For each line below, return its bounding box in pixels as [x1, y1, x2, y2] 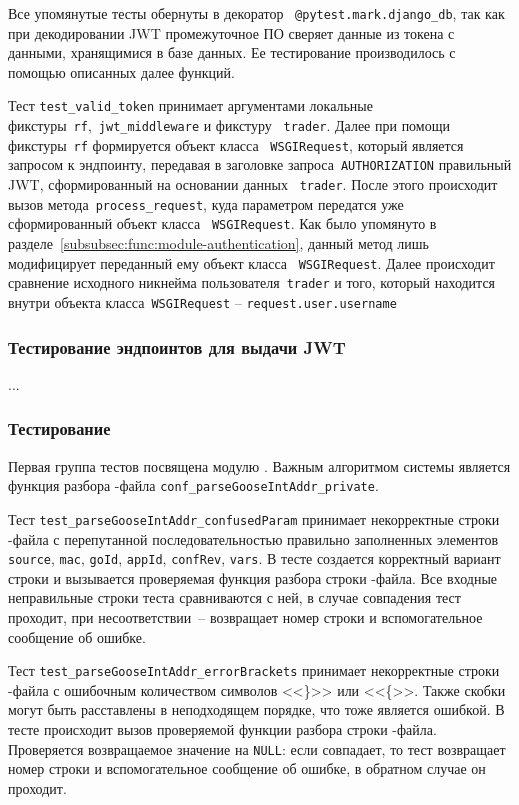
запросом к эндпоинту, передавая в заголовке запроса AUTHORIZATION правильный [8, 154, 512, 175]
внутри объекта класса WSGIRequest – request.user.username [8, 291, 397, 312]
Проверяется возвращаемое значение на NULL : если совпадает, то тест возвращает [8, 738, 506, 759]
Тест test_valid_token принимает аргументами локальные [8, 95, 373, 116]
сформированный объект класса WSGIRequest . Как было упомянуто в [8, 213, 437, 234]
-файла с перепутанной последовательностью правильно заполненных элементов [8, 528, 499, 549]
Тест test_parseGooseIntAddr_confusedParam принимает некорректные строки [8, 508, 500, 529]
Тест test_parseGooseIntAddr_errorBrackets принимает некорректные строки [8, 660, 500, 681]
